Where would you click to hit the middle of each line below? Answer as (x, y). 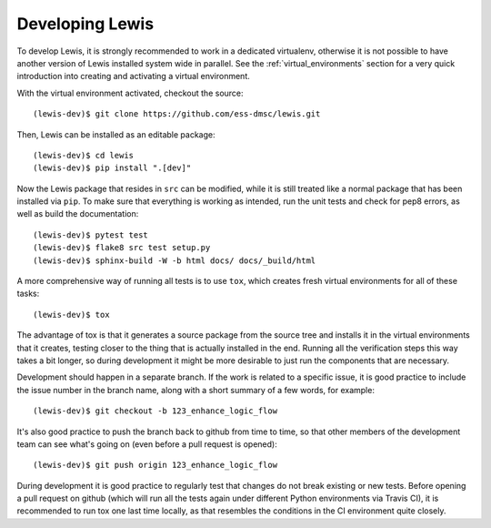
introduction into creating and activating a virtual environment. (133, 76)
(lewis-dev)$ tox (71, 315)
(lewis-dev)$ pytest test (91, 235)
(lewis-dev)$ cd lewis (84, 155)
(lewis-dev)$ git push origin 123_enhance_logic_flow (155, 465)
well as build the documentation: (78, 214)
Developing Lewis (85, 24)
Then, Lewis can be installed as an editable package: (116, 134)
